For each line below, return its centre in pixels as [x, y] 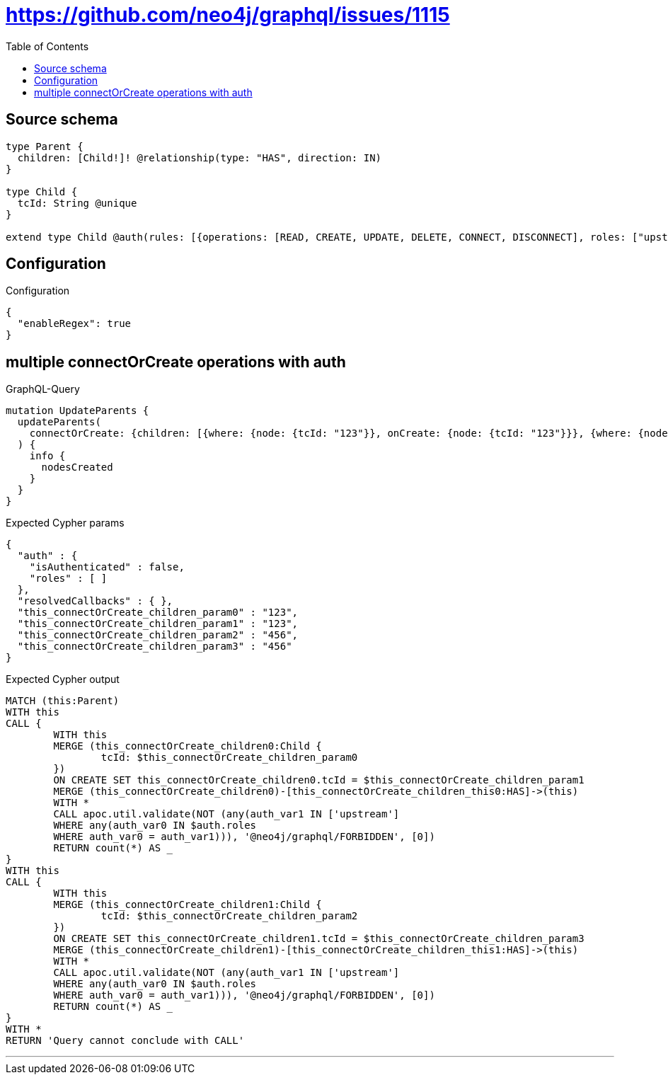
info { [47, 456]
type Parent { [45, 146]
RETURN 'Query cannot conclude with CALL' [125, 1041]
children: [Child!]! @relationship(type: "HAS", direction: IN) [200, 157]
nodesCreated [77, 467]
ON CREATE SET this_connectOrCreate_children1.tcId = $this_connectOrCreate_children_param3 [319, 939]
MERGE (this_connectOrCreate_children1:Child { [188, 905]
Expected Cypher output [63, 679]
